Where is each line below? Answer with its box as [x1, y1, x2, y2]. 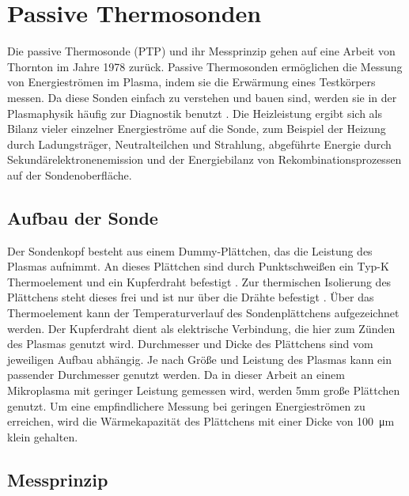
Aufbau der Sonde [7, 205, 158, 229]
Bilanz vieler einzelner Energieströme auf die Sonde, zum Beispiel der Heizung [7, 120, 386, 137]
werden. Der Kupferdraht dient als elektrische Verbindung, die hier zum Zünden [7, 320, 396, 336]
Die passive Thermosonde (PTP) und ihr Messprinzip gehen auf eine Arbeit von [7, 43, 396, 59]
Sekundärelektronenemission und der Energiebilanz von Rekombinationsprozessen [7, 151, 402, 168]
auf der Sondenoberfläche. [7, 166, 132, 183]
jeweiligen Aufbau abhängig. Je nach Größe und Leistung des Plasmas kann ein [7, 350, 392, 367]
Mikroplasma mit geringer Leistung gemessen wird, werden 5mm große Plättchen [7, 382, 400, 399]
